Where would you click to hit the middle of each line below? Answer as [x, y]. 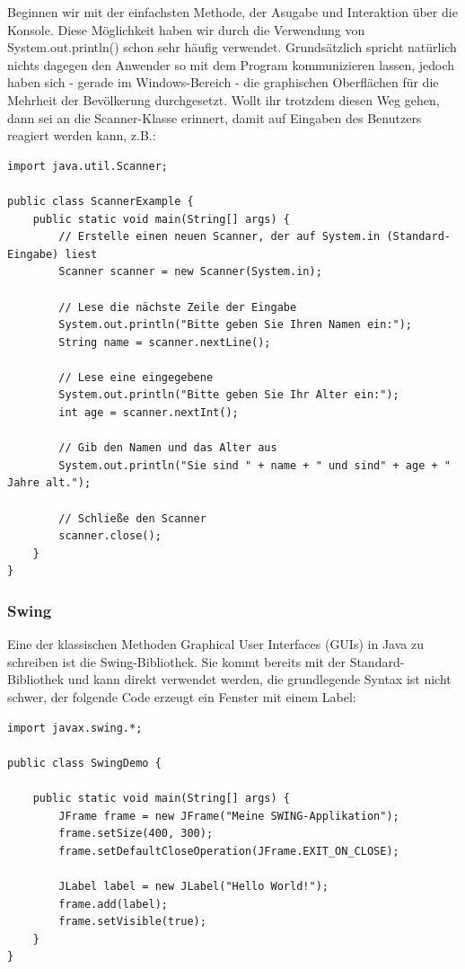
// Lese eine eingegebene [136, 377]
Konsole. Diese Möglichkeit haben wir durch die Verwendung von [186, 29]
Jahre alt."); [49, 483]
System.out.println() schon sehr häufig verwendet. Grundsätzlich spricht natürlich [232, 47]
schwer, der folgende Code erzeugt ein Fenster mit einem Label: [182, 697]
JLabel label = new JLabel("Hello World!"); [193, 886]
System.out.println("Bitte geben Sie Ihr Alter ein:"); [229, 395]
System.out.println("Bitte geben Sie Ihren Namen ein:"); [236, 325]
